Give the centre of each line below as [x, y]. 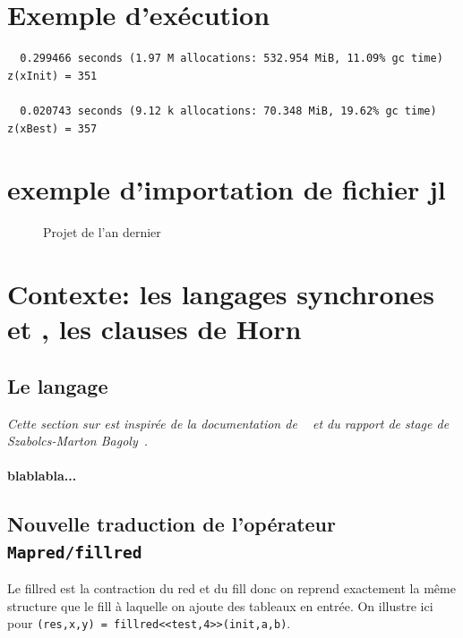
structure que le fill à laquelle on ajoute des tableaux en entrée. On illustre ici [220, 605]
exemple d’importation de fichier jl [227, 189]
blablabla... [42, 476]
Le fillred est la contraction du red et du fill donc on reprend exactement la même [231, 588]
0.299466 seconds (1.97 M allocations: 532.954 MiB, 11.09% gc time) [231, 59]
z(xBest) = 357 [52, 128]
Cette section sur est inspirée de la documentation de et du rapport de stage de [228, 423]
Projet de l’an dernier [102, 232]
